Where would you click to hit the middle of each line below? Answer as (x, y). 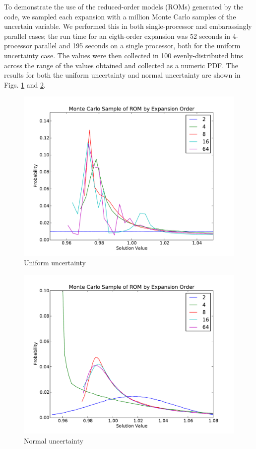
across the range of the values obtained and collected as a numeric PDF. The (121, 65)
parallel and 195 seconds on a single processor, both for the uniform (137, 46)
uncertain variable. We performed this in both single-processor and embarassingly (128, 26)
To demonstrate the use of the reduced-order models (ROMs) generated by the (124, 6)
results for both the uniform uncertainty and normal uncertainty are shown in (122, 75)
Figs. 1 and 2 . (25, 84)
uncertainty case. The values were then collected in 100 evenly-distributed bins (124, 55)
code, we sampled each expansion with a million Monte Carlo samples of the (120, 16)
